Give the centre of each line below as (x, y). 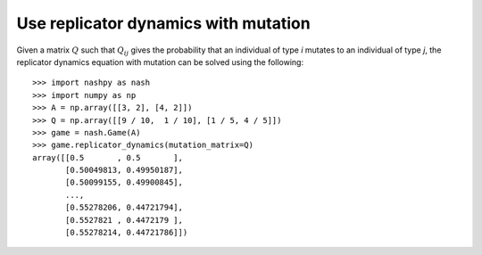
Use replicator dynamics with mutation (164, 23)
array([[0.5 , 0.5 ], (108, 157)
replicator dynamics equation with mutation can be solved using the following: (160, 62)
